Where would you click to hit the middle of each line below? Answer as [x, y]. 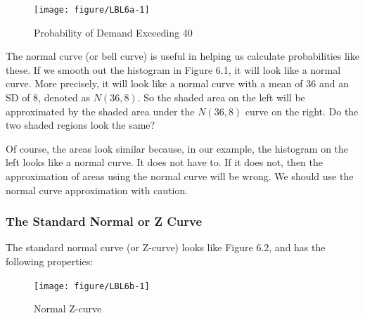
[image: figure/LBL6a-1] [92, 10]
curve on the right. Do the [302, 111]
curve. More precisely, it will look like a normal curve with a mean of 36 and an [177, 83]
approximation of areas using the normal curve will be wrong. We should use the [180, 176]
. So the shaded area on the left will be [221, 97]
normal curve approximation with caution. [97, 190]
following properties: [50, 261]
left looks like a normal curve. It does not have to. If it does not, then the [165, 162]
